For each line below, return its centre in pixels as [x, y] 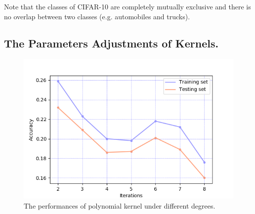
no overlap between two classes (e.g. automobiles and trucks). [97, 16]
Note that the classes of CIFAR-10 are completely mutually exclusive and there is [127, 6]
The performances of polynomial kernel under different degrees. [120, 205]
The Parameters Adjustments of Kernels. [111, 43]
